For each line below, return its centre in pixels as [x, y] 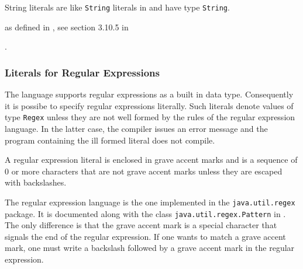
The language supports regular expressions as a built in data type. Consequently [149, 94]
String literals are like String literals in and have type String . [117, 7]
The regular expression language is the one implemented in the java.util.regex [150, 202]
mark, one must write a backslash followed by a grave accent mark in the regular [150, 248]
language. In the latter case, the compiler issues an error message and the [136, 128]
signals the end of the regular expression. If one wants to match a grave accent [145, 236]
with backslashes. [36, 182]
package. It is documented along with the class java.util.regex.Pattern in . [145, 213]
